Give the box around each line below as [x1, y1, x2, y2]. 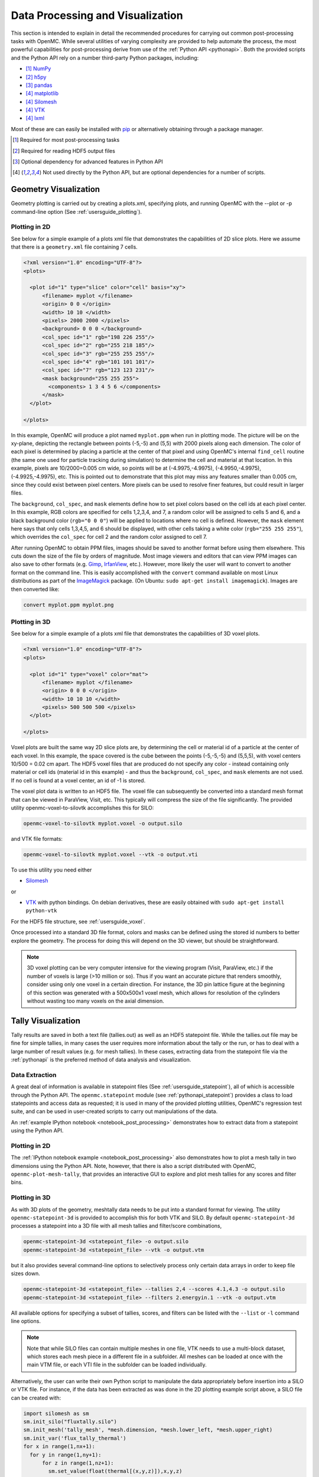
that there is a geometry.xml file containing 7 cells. [11, 243, 138, 250]
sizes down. [11, 1270, 41, 1277]
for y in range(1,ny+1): [30, 1451, 102, 1458]
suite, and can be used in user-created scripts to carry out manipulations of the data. [11, 1108, 218, 1115]
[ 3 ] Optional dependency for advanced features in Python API [12, 158, 163, 165]
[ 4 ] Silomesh [25, 98, 57, 105]
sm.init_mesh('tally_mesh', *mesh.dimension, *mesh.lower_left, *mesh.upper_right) [23, 1427, 273, 1433]
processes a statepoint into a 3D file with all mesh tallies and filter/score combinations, [11, 1222, 222, 1229]
